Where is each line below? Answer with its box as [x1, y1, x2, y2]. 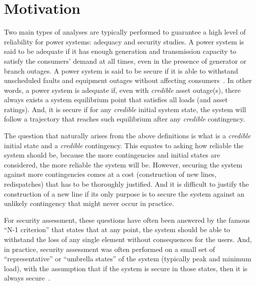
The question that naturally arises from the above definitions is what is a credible [4, 130, 251, 141]
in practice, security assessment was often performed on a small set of [4, 244, 215, 254]
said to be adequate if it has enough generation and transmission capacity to [4, 46, 237, 56]
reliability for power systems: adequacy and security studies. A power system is [4, 36, 244, 46]
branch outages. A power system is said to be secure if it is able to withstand [4, 65, 238, 76]
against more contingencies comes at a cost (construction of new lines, [4, 169, 217, 179]
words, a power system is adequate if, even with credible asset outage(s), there [4, 84, 241, 95]
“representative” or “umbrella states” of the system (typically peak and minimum [4, 253, 252, 264]
